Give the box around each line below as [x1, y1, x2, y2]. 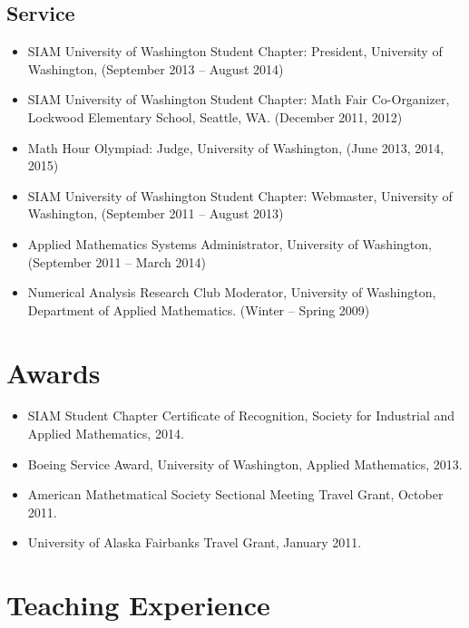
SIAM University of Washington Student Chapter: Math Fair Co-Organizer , [27, 90, 450, 109]
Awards [6, 353, 101, 391]
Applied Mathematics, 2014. [27, 424, 184, 443]
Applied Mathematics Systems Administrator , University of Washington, [27, 234, 432, 253]
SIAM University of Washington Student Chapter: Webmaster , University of [27, 186, 453, 205]
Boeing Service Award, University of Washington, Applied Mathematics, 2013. [27, 454, 463, 473]
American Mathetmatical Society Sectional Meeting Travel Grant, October [27, 485, 444, 504]
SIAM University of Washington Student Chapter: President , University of [27, 42, 443, 61]
